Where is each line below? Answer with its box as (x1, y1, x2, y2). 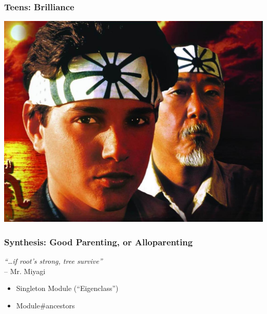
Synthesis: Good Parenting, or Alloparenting (4, 236, 193, 248)
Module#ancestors (16, 300, 75, 311)
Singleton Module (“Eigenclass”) (16, 283, 119, 294)
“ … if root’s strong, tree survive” (4, 256, 103, 266)
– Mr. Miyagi (4, 265, 46, 276)
